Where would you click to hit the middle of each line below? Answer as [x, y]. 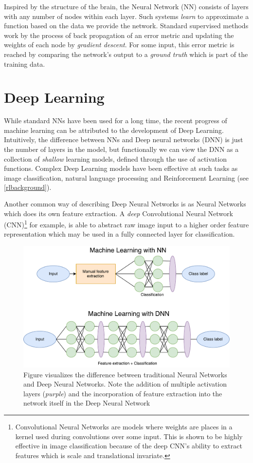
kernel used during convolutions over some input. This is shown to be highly [129, 436]
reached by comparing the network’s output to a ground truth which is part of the [126, 54]
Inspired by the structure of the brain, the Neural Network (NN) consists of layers [126, 6]
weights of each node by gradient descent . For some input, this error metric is [119, 45]
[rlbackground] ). [28, 187]
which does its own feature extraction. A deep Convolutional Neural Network [118, 213]
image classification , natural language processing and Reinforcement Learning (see [126, 177]
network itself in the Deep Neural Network [87, 403]
